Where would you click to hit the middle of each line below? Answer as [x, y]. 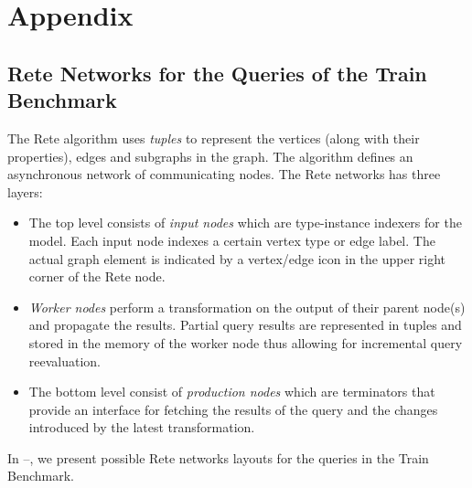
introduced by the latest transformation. [142, 427]
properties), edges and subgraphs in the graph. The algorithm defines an [210, 156]
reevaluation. [65, 361]
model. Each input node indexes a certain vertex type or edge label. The [232, 240]
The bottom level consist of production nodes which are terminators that [232, 392]
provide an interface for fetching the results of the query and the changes [233, 409]
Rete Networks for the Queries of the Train [217, 73]
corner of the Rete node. [97, 276]
